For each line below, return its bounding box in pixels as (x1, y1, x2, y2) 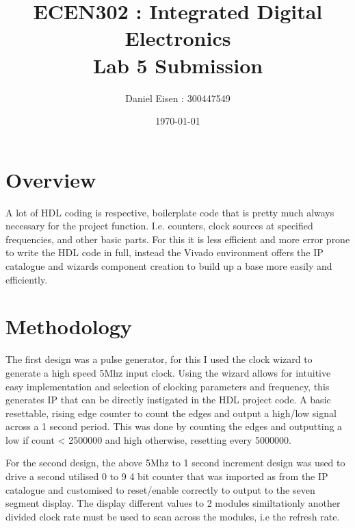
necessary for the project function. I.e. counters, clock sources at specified (5, 218, 313, 233)
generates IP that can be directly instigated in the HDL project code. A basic (5, 392, 331, 407)
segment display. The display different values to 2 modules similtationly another (5, 496, 341, 510)
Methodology (5, 312, 132, 340)
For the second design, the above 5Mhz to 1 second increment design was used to (5, 455, 345, 470)
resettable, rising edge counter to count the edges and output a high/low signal (5, 405, 337, 420)
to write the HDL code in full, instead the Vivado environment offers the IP (5, 245, 324, 260)
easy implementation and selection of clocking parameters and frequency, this (5, 379, 330, 393)
